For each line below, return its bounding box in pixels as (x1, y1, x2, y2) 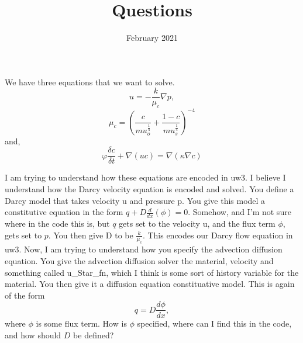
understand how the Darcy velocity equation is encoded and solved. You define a (5, 182, 294, 195)
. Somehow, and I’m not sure (188, 206, 291, 218)
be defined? (73, 328, 114, 341)
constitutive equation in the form (5, 206, 123, 218)
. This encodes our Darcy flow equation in (142, 228, 293, 241)
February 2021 (126, 32, 178, 44)
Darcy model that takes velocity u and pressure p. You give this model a (5, 194, 266, 206)
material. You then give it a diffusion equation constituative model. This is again (5, 278, 295, 290)
